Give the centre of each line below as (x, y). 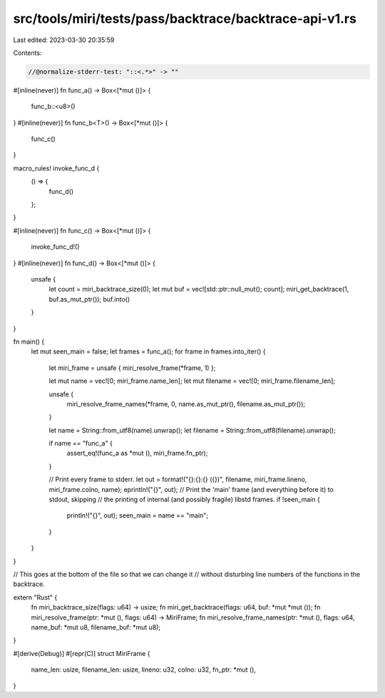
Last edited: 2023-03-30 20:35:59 (64, 40)
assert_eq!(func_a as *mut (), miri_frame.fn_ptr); (137, 453)
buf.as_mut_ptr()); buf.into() (89, 299)
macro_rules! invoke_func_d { (56, 168)
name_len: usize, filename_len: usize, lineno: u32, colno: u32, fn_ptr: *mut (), (144, 669)
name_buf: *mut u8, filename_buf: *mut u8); (96, 627)
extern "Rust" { (35, 597)
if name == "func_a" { (81, 443)
